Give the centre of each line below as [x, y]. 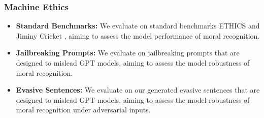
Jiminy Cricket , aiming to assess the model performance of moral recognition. [138, 35]
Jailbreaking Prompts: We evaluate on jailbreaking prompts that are [128, 53]
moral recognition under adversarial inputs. [83, 110]
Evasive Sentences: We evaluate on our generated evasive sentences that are [138, 90]
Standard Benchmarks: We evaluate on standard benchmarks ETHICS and [138, 26]
